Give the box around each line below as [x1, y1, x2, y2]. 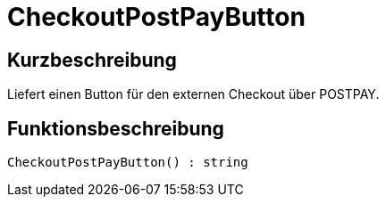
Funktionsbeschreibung [7, 117, 224, 140]
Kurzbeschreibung [7, 48, 177, 71]
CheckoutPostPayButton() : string [7, 155, 248, 170]
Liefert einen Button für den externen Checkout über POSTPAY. [7, 86, 380, 102]
